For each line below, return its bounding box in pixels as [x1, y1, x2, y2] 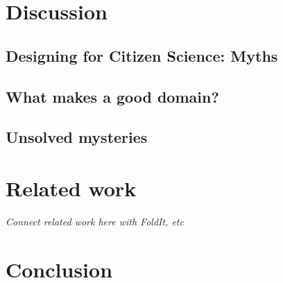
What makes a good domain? [6, 85, 219, 107]
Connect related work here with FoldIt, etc [6, 214, 184, 228]
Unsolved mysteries [6, 126, 148, 148]
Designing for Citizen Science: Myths [6, 44, 278, 66]
